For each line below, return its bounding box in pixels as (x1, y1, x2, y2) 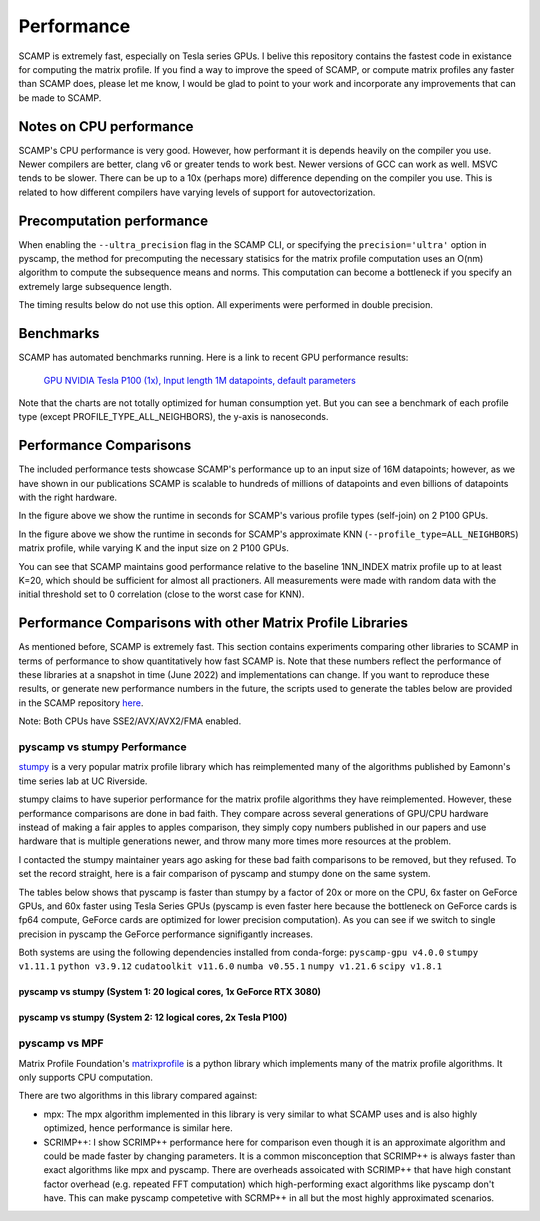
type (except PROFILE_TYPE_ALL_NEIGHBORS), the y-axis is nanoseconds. (18, 411, 329, 423)
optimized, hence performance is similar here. (43, 1122, 234, 1134)
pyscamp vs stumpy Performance (18, 740, 187, 754)
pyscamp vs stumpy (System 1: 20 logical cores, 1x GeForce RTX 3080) (18, 986, 322, 998)
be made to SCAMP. (18, 91, 102, 104)
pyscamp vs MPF (18, 1036, 104, 1050)
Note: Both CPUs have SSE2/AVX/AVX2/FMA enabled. (18, 715, 242, 727)
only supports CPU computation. (18, 1071, 154, 1083)
